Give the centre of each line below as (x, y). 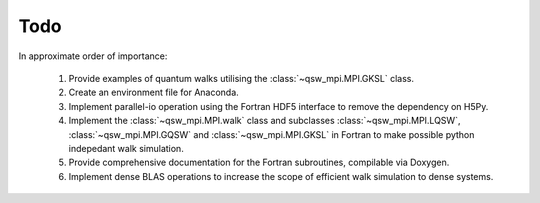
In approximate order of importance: (93, 56)
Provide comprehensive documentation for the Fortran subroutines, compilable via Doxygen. (259, 162)
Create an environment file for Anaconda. (153, 92)
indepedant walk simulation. (126, 148)
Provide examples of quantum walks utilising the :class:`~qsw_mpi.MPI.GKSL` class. (241, 78)
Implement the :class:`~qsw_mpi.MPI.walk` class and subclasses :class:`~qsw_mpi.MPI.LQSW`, (264, 121)
